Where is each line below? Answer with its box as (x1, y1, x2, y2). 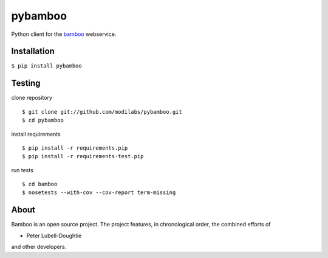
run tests (11, 166, 33, 173)
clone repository (11, 94, 53, 102)
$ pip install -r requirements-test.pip (22, 153, 144, 160)
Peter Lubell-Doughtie (26, 232, 82, 239)
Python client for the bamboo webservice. (11, 30, 117, 38)
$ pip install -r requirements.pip (22, 144, 128, 152)
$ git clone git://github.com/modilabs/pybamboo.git (22, 108, 182, 115)
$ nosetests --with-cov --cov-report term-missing (22, 189, 176, 196)
